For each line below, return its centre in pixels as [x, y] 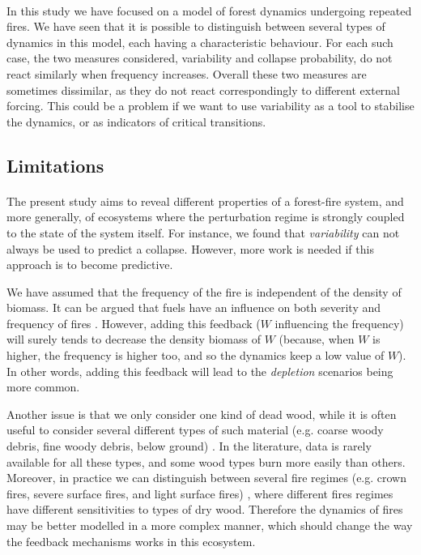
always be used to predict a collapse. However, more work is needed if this [190, 248]
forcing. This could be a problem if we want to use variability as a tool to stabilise [210, 106]
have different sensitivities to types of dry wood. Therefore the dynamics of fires [205, 509]
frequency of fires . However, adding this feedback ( [134, 323]
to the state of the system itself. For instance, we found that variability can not [203, 232]
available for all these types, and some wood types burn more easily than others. [206, 461]
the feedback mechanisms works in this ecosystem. [131, 541]
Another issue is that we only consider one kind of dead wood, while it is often [202, 414]
